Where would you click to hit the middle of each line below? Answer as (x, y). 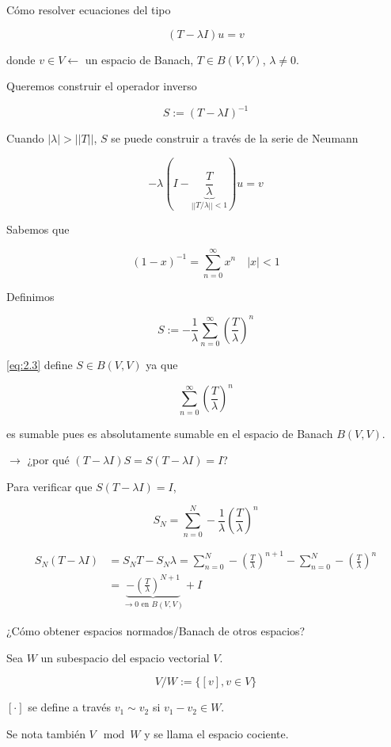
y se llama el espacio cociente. (216, 733)
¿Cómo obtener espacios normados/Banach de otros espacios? (156, 631)
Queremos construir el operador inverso (102, 86)
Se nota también (46, 733)
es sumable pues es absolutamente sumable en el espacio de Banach (170, 433)
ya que (162, 365)
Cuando (25, 138)
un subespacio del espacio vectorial (125, 657)
